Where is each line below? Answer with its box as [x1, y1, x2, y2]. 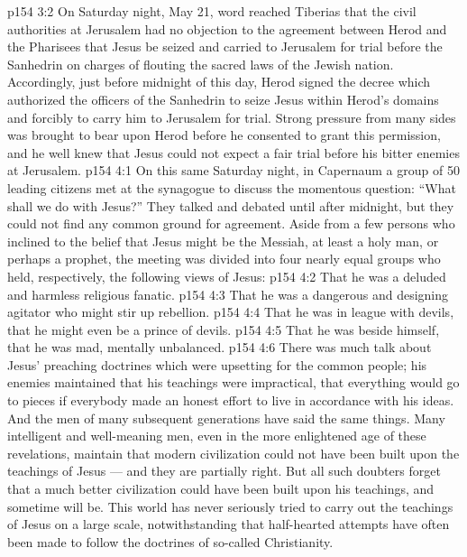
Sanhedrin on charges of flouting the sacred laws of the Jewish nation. [7, 54, 394, 73]
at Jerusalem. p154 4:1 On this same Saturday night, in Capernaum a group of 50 [7, 161, 460, 180]
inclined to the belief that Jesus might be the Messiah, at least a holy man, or [7, 231, 439, 250]
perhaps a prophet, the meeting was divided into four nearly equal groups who [7, 249, 441, 268]
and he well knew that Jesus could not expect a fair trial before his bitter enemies [7, 143, 460, 162]
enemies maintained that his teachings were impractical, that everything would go [7, 373, 460, 392]
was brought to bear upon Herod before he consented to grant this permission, [7, 125, 441, 144]
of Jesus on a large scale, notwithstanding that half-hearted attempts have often [7, 515, 450, 534]
